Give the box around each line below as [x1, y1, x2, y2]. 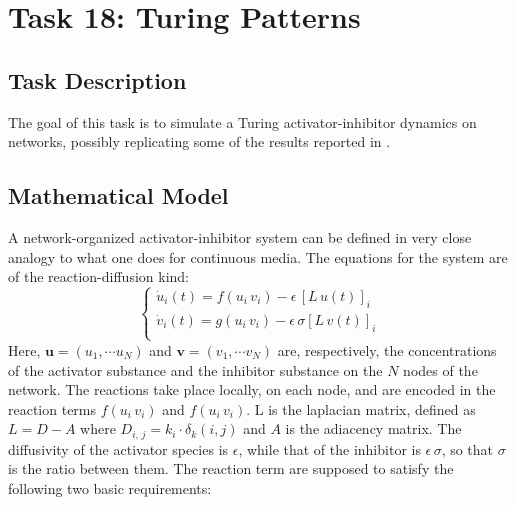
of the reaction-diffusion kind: [8, 266, 189, 287]
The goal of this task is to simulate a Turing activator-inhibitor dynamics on [8, 111, 477, 132]
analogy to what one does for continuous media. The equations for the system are [8, 246, 508, 267]
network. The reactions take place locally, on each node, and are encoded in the [8, 379, 496, 400]
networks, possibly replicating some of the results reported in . [8, 131, 391, 152]
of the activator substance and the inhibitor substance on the [8, 359, 383, 380]
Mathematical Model [8, 180, 229, 211]
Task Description [8, 64, 187, 95]
